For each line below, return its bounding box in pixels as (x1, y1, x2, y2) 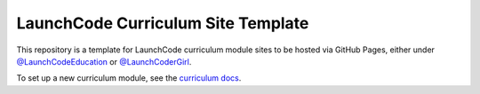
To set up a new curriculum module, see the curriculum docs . (16, 73, 242, 83)
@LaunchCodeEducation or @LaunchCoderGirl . (16, 56, 192, 67)
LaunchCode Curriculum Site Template (16, 13, 309, 33)
